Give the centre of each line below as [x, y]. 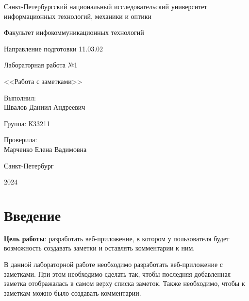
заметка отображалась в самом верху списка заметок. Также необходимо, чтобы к [124, 283]
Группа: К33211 [27, 123]
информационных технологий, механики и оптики [78, 16]
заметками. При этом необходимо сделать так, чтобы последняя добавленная [117, 274]
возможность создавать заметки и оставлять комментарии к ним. [100, 248]
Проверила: [21, 140]
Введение [33, 215]
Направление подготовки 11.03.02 [54, 48]
